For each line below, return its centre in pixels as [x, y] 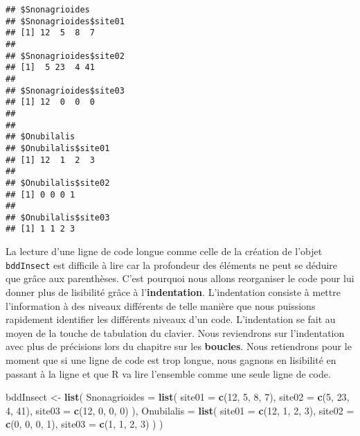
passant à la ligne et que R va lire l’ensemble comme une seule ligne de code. [168, 373]
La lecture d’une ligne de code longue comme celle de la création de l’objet [164, 251]
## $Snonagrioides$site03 [65, 90]
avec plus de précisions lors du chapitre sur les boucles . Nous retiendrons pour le [179, 346]
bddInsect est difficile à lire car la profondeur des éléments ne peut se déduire [172, 264]
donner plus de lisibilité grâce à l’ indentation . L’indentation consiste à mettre [173, 291]
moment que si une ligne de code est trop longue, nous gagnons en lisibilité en [171, 359]
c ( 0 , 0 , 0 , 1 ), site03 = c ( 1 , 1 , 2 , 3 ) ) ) [84, 424]
